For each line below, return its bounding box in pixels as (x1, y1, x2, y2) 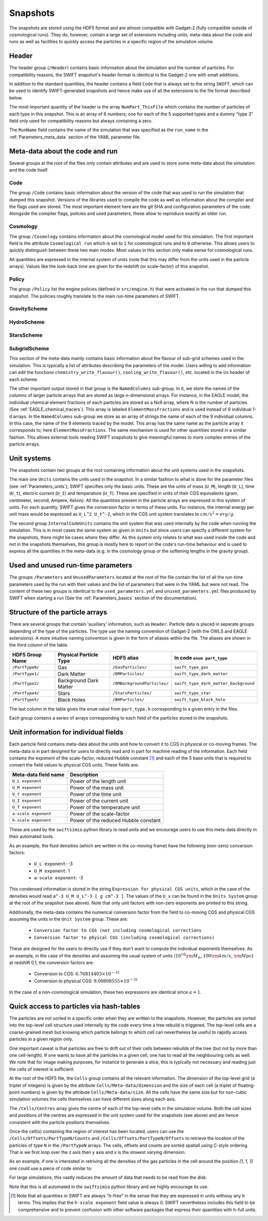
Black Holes (58, 696, 86, 703)
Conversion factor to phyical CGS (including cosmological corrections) (34, 935, 215, 940)
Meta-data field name (12, 771, 65, 778)
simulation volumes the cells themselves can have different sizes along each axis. (9, 1096, 176, 1102)
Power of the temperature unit (69, 804, 140, 811)
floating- (238, 1082, 256, 1088)
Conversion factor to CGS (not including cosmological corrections (34, 928, 202, 934)
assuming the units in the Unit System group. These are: (9, 916, 129, 922)
